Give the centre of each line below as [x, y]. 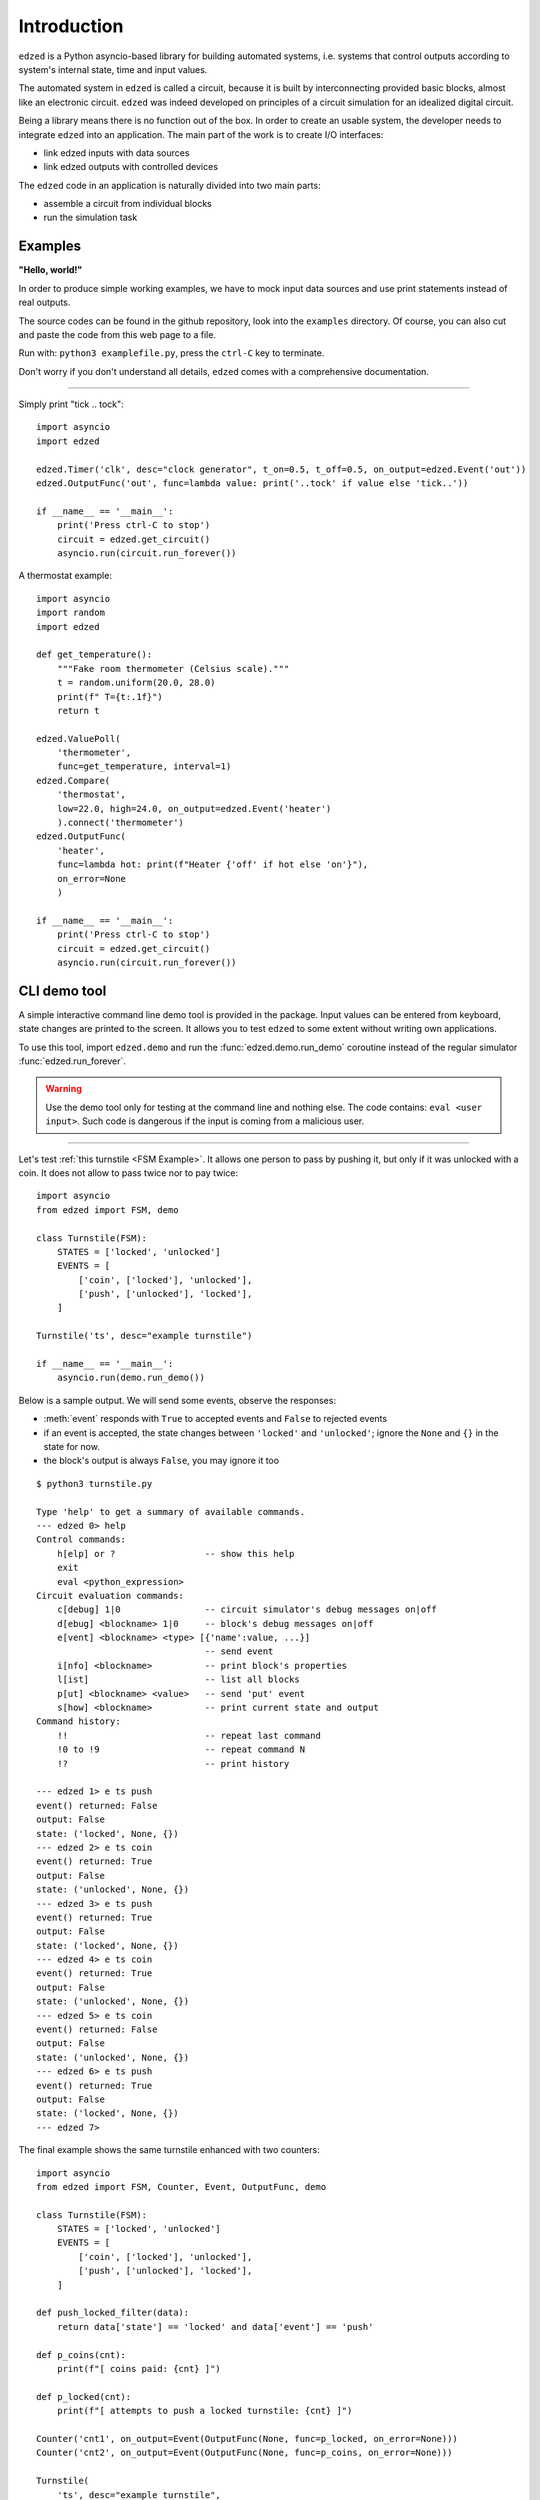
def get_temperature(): [94, 654]
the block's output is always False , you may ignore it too [161, 1461]
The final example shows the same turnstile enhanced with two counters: [169, 2150]
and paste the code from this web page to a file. [117, 334]
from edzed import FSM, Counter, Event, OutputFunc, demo [181, 2186]
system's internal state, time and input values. [113, 69]
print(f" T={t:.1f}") [110, 696]
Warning [63, 1089]
